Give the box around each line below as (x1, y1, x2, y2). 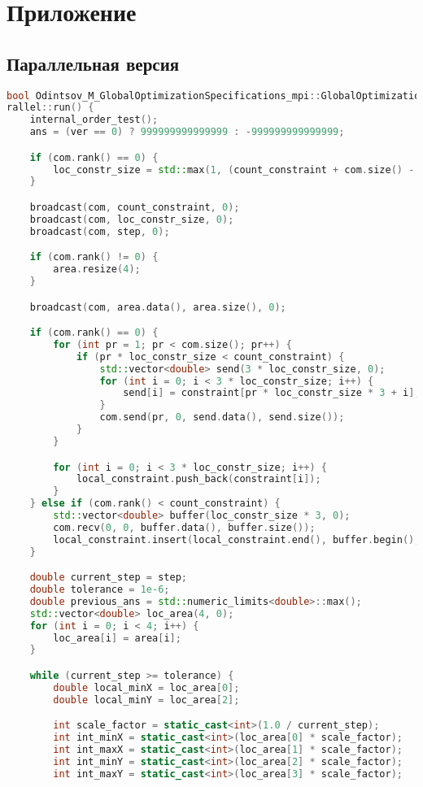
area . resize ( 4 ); (53, 263, 141, 276)
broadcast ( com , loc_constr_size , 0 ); (29, 213, 234, 225)
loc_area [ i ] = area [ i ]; (53, 632, 181, 644)
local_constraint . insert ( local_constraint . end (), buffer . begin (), (53, 533, 421, 546)
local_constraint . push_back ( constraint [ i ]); (76, 473, 321, 485)
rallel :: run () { (7, 102, 94, 114)
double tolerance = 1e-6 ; (29, 584, 170, 596)
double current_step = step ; (29, 572, 187, 584)
